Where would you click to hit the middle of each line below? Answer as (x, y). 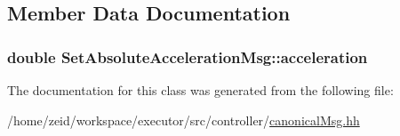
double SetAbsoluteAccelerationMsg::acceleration (188, 56)
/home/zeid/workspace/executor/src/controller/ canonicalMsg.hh (184, 120)
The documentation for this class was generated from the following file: (200, 90)
